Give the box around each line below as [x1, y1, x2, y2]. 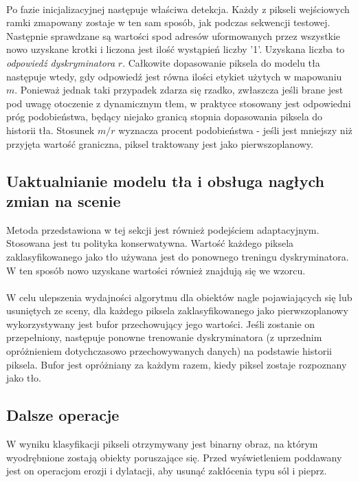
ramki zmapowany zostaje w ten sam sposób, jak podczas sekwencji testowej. [6, 15, 331, 30]
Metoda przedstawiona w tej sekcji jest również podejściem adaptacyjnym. [6, 222, 320, 237]
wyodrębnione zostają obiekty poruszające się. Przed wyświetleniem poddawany [6, 450, 342, 464]
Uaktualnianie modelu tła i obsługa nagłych [6, 170, 324, 191]
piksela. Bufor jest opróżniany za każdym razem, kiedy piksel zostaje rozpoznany [6, 357, 347, 371]
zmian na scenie [6, 190, 121, 211]
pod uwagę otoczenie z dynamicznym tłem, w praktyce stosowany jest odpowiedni [6, 96, 351, 110]
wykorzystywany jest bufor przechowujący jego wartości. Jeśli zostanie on [6, 316, 315, 331]
